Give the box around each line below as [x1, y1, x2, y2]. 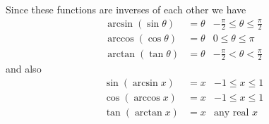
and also [6, 61, 42, 76]
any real [213, 108, 249, 118]
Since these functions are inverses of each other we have [6, 2, 246, 16]
